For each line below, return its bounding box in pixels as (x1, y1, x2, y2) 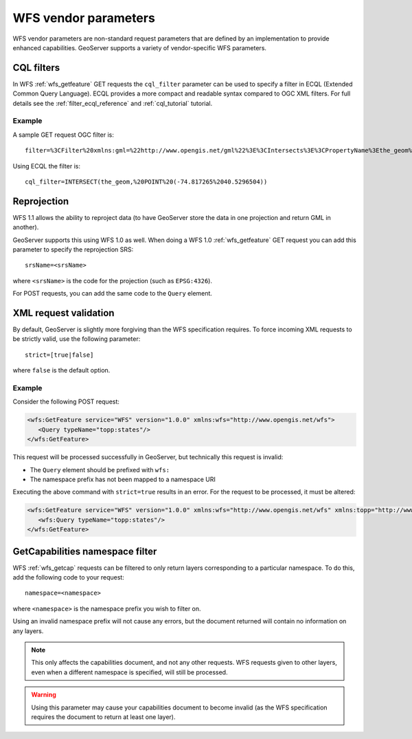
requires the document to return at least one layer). (31, 712, 176, 721)
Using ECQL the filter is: (12, 162, 80, 170)
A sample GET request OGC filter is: (12, 131, 115, 139)
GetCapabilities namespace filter (12, 545, 157, 557)
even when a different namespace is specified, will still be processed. (31, 668, 228, 676)
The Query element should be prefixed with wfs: (30, 465, 170, 474)
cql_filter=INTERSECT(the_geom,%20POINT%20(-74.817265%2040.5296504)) (25, 177, 268, 186)
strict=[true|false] (25, 351, 94, 359)
